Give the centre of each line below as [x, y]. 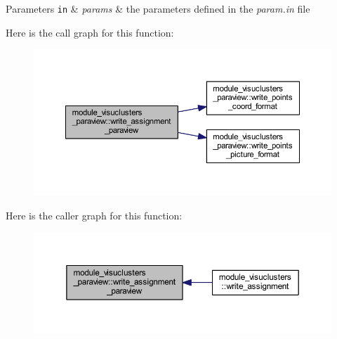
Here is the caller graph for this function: [94, 215]
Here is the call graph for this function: [90, 32]
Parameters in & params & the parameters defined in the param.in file [158, 8]
